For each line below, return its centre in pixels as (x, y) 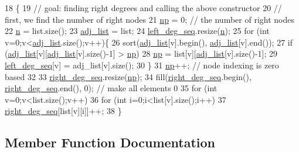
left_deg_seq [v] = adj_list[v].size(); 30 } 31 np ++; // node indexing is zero (142, 65)
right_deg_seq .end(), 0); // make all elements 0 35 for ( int (111, 88)
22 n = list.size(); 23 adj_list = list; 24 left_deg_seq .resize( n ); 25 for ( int (137, 31)
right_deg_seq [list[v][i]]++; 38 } (63, 111)
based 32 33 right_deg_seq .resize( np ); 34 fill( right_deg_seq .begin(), (128, 76)
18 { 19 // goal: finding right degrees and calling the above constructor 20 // (143, 8)
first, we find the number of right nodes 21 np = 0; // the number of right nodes (149, 19)
